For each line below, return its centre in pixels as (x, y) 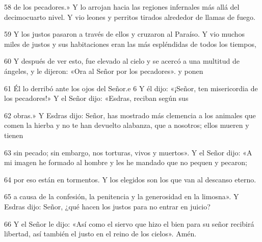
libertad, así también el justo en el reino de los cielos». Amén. (100, 234)
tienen (14, 135)
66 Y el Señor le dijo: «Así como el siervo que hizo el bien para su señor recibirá (129, 223)
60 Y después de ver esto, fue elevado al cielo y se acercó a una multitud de (122, 61)
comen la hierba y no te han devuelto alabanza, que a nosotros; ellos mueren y (127, 125)
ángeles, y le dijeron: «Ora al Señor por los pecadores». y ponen (104, 71)
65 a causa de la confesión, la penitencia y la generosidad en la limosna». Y (122, 196)
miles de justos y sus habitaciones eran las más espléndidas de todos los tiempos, (130, 44)
